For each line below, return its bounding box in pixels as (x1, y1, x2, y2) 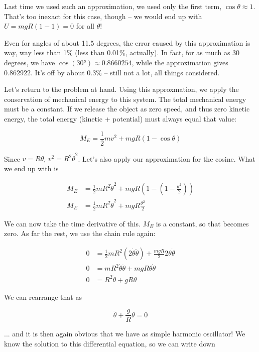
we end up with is (4, 163, 59, 173)
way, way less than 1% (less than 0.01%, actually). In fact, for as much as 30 (4, 47, 240, 58)
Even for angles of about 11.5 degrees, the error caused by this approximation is (4, 37, 250, 48)
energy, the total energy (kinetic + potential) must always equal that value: (4, 113, 237, 124)
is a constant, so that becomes (156, 218, 249, 228)
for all (76, 21, 94, 31)
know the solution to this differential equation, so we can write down (4, 338, 215, 349)
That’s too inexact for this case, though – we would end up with (4, 11, 202, 21)
